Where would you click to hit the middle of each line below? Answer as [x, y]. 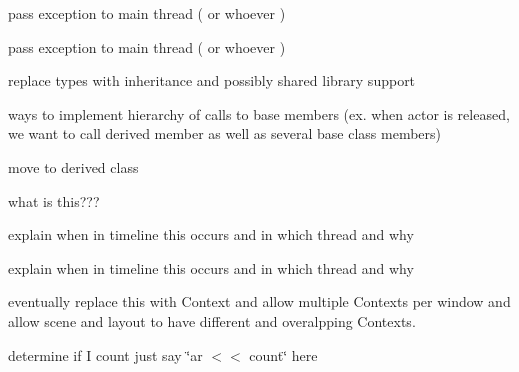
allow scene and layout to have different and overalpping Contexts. [212, 320]
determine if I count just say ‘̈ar [105, 354]
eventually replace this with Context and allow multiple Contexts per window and [259, 301]
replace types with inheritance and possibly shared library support [212, 80]
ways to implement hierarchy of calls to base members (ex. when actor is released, [259, 113]
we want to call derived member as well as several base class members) [225, 133]
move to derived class [73, 166]
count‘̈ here [283, 354]
